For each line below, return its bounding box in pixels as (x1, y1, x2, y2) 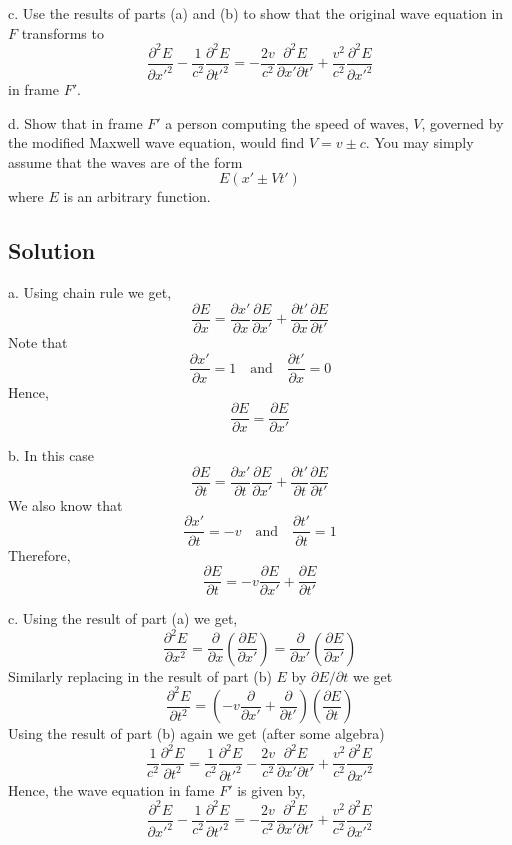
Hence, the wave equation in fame (8, 779, 215, 800)
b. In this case (8, 445, 95, 466)
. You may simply (365, 132, 474, 153)
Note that (8, 331, 68, 352)
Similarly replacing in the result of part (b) (8, 665, 272, 686)
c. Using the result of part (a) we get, (8, 608, 238, 629)
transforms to (21, 22, 104, 43)
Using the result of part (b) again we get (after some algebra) (8, 723, 385, 744)
